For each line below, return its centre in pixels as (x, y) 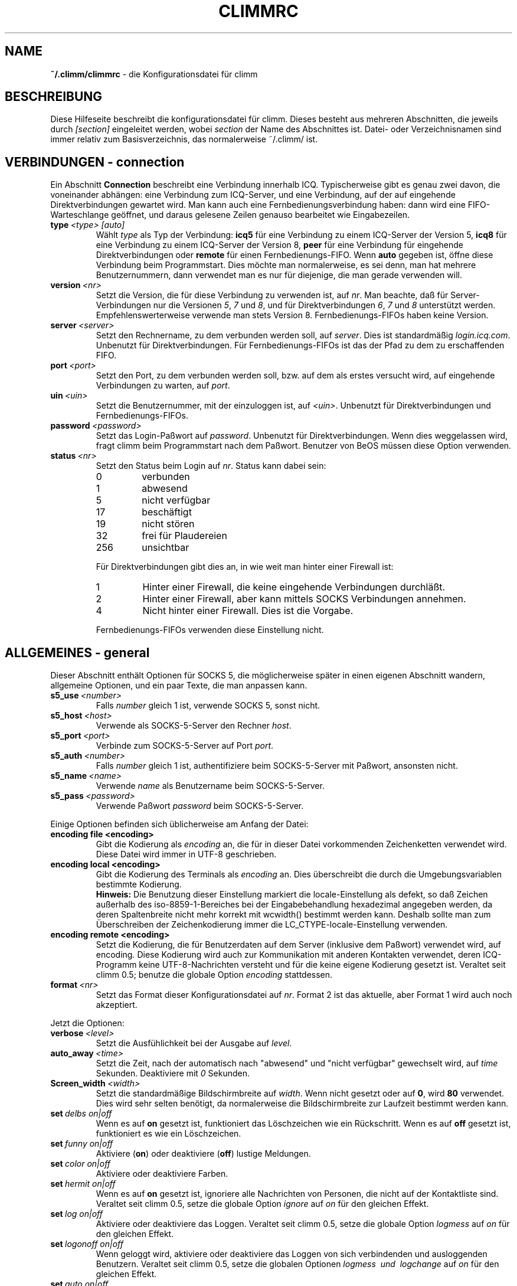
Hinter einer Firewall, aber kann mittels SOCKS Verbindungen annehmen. (304, 599)
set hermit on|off (83, 1184)
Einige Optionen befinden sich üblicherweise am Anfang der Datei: (179, 824)
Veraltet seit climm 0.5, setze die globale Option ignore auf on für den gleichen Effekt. (262, 1204)
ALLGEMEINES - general (77, 652)
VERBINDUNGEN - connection (95, 162)
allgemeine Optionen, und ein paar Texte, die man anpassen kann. (179, 686)
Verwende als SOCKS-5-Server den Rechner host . (194, 726)
